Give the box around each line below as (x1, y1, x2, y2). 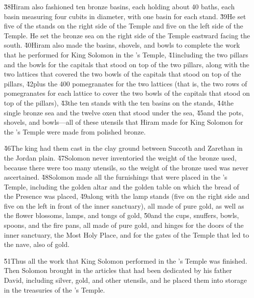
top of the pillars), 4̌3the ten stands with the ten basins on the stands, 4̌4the (4, 97, 234, 108)
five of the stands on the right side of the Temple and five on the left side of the (4, 21, 243, 31)
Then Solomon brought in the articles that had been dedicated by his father (4, 265, 232, 275)
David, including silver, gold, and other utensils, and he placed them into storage (4, 275, 247, 285)
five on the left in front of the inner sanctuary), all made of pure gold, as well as (4, 200, 244, 211)
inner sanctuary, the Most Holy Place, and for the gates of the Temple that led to (4, 229, 249, 240)
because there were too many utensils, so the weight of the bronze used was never (4, 162, 249, 172)
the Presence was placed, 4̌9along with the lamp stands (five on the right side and (4, 191, 250, 201)
